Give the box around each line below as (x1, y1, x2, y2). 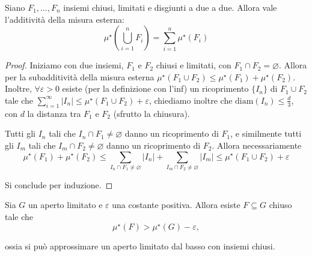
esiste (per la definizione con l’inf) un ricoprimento (62, 82, 249, 95)
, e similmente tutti (230, 127, 302, 140)
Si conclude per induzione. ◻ (5, 178, 113, 191)
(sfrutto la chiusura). (113, 107, 190, 119)
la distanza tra (27, 107, 81, 119)
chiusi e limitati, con (156, 59, 231, 71)
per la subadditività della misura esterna (5, 70, 154, 83)
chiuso (269, 198, 292, 211)
